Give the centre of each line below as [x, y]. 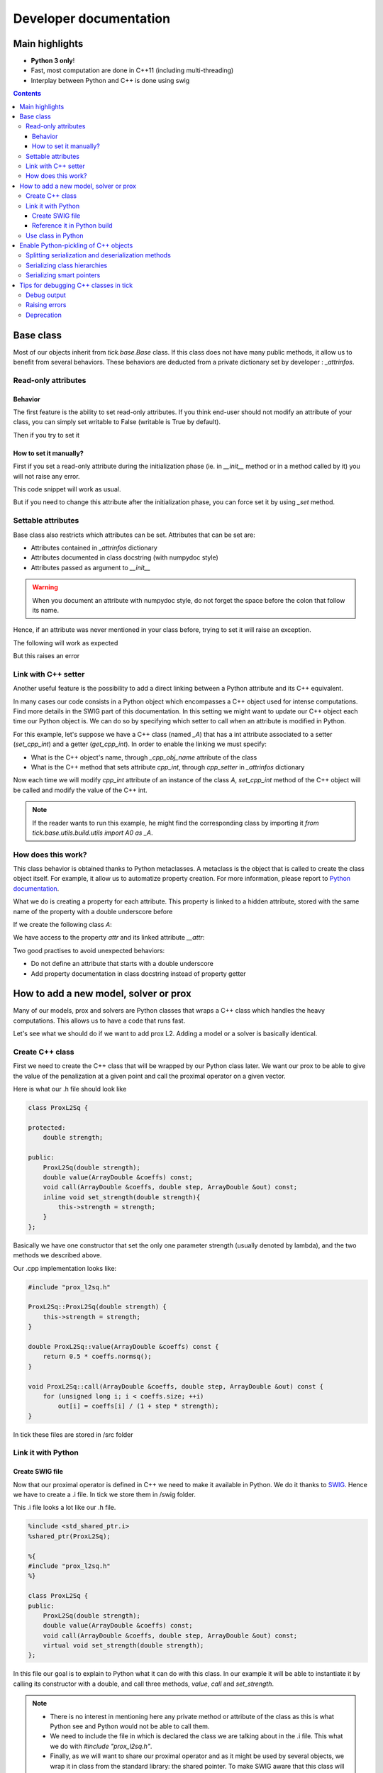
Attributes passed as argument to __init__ [90, 567]
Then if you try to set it [46, 435]
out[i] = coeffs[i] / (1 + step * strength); [138, 1406]
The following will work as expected [66, 643]
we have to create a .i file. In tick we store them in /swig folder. [105, 1494]
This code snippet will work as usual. [67, 489]
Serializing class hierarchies [67, 265]
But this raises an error [46, 656]
